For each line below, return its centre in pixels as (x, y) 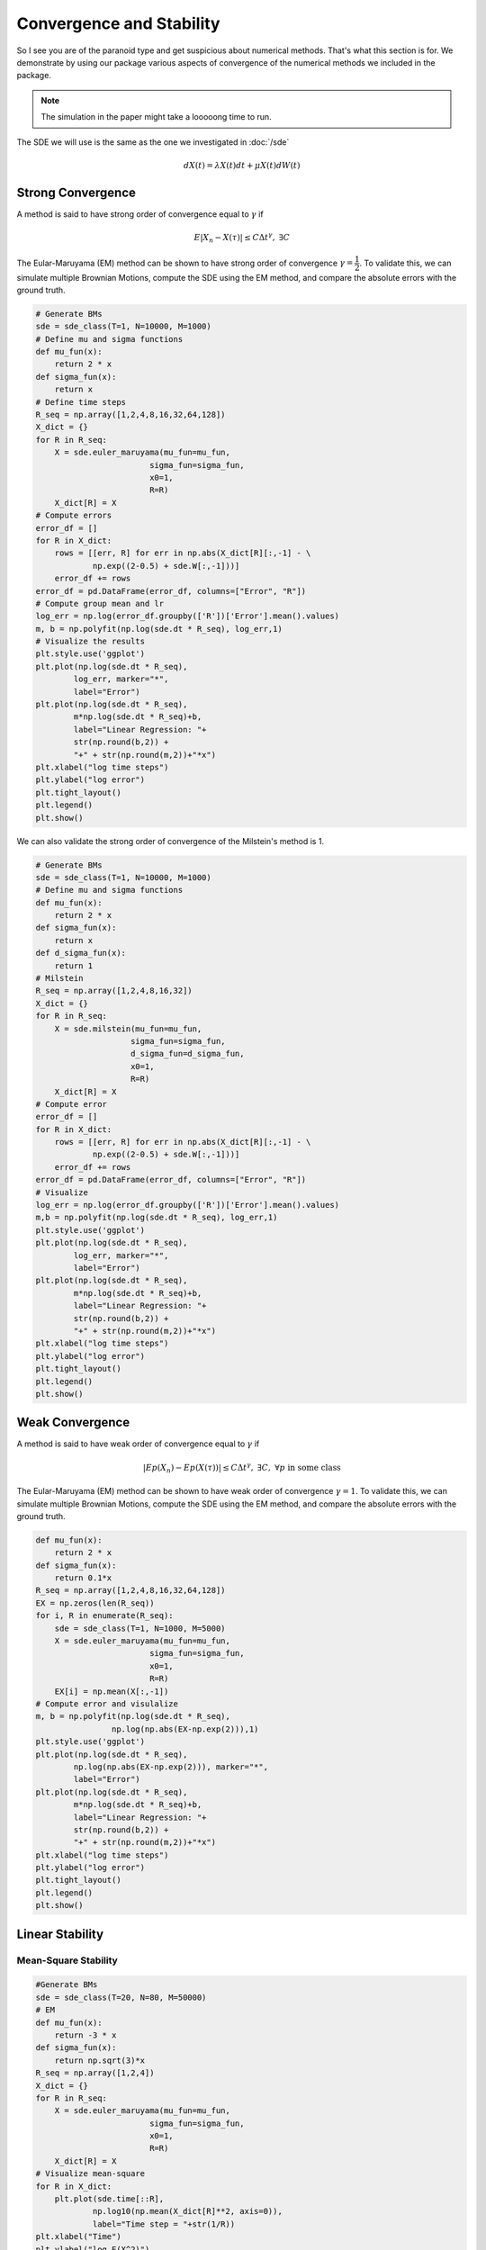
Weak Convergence (73, 1422)
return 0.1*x (83, 1578)
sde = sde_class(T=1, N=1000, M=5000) (140, 1628)
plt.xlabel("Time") (78, 2237)
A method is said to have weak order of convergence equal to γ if (138, 1444)
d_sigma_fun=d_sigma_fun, (188, 1054)
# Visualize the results (90, 642)
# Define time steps (81, 402)
